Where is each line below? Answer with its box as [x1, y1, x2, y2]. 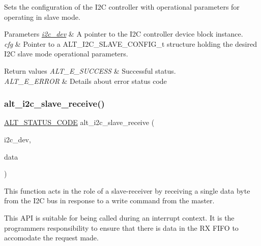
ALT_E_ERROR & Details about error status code [4, 75, 167, 86]
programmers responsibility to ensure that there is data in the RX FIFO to [4, 222, 239, 233]
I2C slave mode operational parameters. [4, 48, 128, 59]
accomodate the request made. [4, 232, 99, 243]
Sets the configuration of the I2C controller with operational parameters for [4, 2, 240, 12]
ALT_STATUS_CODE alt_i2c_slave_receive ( [4, 117, 155, 128]
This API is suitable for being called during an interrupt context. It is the [4, 212, 235, 223]
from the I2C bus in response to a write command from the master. [4, 195, 215, 206]
